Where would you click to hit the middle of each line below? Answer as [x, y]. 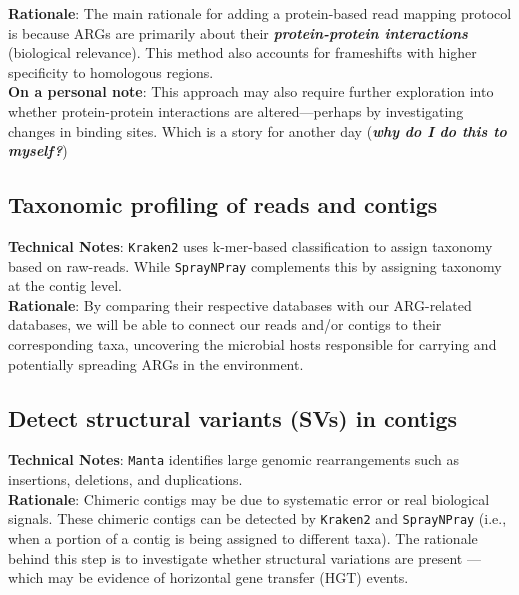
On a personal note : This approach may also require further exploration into [251, 91]
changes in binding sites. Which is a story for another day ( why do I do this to [257, 130]
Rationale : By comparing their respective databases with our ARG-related [240, 304]
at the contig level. [65, 285]
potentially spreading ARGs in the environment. [156, 363]
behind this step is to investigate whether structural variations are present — [244, 557]
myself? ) [38, 150]
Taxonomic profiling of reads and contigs [223, 204]
